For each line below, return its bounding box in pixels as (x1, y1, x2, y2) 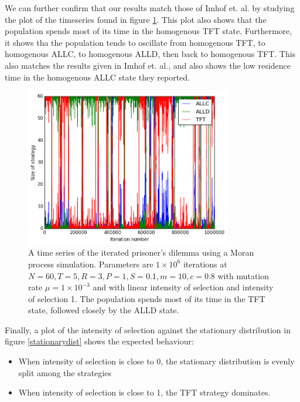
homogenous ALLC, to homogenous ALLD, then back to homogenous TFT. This (5, 48, 296, 60)
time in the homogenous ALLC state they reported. (5, 71, 190, 83)
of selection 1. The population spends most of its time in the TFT (28, 292, 265, 304)
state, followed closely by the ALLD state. (28, 304, 179, 316)
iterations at (183, 257, 227, 270)
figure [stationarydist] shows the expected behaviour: (5, 335, 194, 347)
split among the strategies (18, 366, 111, 378)
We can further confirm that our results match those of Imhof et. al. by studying (5, 2, 295, 14)
